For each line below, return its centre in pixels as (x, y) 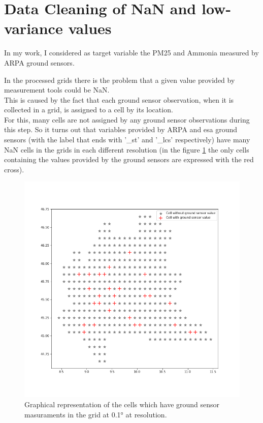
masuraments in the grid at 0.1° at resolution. (96, 414)
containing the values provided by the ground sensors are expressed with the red (129, 159)
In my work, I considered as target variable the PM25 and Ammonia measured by (131, 53)
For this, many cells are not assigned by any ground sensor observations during (127, 119)
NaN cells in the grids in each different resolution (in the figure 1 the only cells (127, 149)
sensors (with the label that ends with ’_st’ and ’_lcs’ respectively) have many (127, 140)
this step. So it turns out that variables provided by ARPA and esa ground (121, 129)
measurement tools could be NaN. (57, 90)
